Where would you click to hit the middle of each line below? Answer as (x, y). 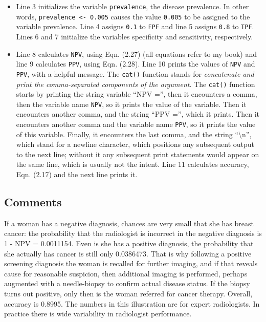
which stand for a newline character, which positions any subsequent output (135, 144)
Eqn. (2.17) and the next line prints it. (77, 174)
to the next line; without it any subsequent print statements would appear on (138, 154)
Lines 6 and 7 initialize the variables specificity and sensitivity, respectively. (135, 36)
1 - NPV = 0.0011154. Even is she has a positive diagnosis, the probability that (129, 243)
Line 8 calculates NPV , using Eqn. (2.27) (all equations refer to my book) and (137, 53)
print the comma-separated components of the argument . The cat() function (136, 84)
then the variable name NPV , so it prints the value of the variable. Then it (131, 104)
